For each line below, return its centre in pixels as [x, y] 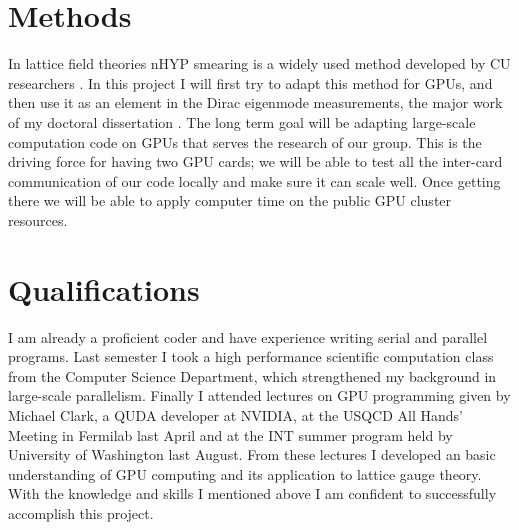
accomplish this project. [81, 512]
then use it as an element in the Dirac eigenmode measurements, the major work [255, 102]
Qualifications [104, 288]
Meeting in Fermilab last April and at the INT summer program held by [230, 434]
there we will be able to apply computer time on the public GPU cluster [230, 200]
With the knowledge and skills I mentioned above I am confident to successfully [252, 493]
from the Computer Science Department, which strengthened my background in [252, 375]
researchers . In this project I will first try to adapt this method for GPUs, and [250, 82]
